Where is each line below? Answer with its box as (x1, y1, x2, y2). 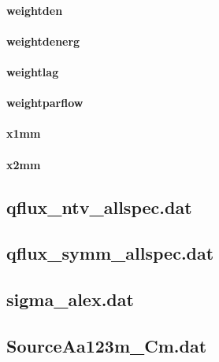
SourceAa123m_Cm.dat (6, 333, 207, 357)
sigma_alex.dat (6, 287, 134, 312)
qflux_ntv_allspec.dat (6, 194, 192, 219)
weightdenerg (6, 32, 80, 49)
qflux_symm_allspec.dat (6, 241, 214, 265)
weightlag (6, 63, 59, 79)
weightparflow (6, 94, 84, 111)
